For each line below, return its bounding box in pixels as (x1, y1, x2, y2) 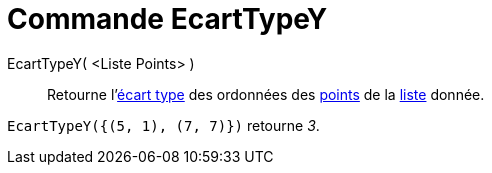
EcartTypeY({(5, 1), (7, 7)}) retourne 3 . (7, 116, 320, 134)
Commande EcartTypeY (7, 2, 328, 36)
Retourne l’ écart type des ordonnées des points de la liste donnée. (47, 85, 485, 103)
